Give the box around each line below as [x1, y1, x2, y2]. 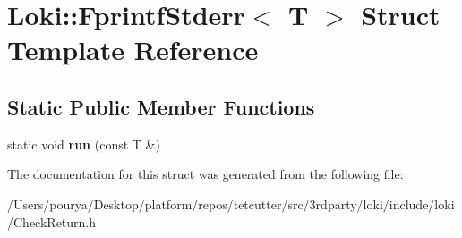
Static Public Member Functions [7, 92, 315, 120]
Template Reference [7, 31, 259, 68]
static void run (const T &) [7, 134, 160, 153]
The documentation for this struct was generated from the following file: [7, 165, 404, 183]
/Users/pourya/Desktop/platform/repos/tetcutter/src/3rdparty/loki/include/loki [7, 194, 455, 213]
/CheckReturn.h [7, 212, 97, 231]
